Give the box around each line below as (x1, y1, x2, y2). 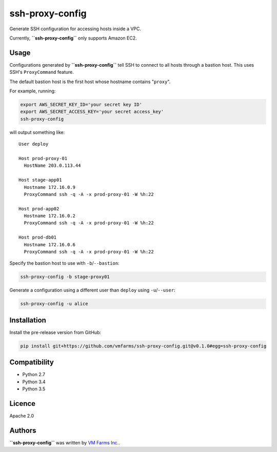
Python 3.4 (22, 379, 46, 385)
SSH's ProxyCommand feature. (9, 69, 74, 75)
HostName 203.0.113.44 (24, 163, 81, 169)
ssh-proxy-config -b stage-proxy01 (20, 274, 110, 280)
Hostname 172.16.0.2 (24, 213, 76, 219)
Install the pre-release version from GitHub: (9, 329, 101, 336)
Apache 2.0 (9, 413, 34, 419)
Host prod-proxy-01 (18, 155, 68, 161)
